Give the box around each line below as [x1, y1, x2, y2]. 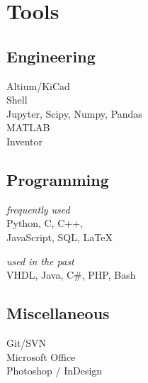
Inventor [6, 133, 42, 148]
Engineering [6, 45, 96, 67]
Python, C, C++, [6, 216, 83, 231]
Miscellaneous [6, 302, 110, 324]
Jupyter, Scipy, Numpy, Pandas [6, 106, 142, 121]
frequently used [6, 201, 70, 216]
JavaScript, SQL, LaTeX [6, 229, 113, 244]
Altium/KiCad [6, 78, 70, 93]
